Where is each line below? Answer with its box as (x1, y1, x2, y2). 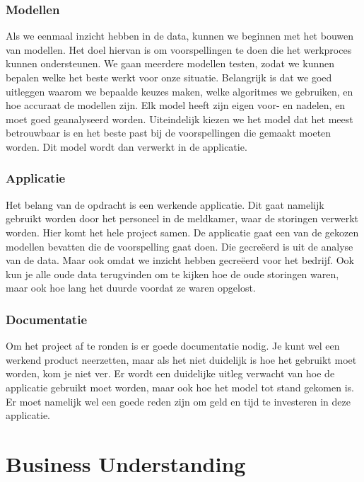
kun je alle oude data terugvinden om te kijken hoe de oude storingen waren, (6, 266, 339, 281)
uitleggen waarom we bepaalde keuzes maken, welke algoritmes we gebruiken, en (6, 84, 353, 98)
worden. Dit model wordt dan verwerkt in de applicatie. (6, 139, 247, 154)
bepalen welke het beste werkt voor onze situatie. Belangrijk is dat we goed (6, 70, 332, 84)
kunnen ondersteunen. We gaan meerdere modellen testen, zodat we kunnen (6, 56, 334, 71)
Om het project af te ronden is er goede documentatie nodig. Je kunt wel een (6, 338, 340, 353)
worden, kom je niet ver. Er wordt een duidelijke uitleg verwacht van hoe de (6, 366, 335, 381)
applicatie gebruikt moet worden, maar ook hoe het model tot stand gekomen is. (6, 379, 354, 394)
